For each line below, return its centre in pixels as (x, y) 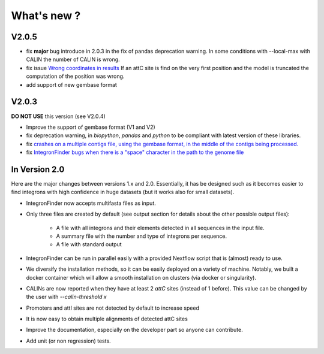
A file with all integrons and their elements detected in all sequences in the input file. (160, 228)
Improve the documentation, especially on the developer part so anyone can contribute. (134, 330)
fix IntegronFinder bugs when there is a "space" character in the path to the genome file (135, 152)
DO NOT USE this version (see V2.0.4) (58, 116)
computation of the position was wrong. (75, 76)
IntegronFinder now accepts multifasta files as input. (91, 203)
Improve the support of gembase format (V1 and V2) (91, 127)
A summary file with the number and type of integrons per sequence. (142, 236)
